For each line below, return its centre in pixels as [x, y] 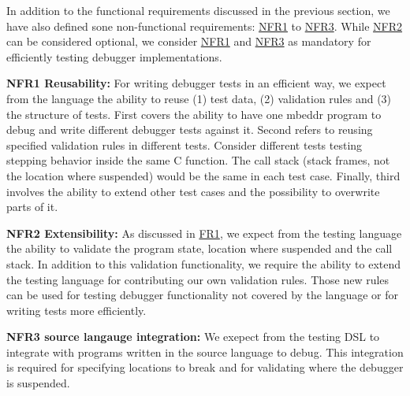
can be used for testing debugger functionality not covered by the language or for [202, 295]
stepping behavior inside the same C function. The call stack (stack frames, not [198, 160]
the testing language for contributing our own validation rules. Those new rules [198, 279]
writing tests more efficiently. [76, 310]
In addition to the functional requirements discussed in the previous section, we [198, 10]
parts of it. [32, 207]
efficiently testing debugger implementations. [114, 56]
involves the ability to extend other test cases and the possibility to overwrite [193, 191]
